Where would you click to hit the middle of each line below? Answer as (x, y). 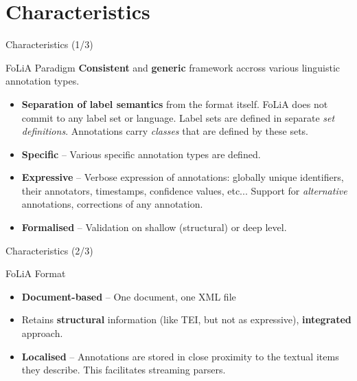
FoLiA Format (36, 273)
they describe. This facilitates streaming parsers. (124, 370)
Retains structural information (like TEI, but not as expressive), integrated (186, 319)
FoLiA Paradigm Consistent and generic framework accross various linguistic (173, 67)
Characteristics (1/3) (49, 44)
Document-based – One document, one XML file (129, 296)
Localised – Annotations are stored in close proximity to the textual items (180, 356)
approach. (42, 333)
